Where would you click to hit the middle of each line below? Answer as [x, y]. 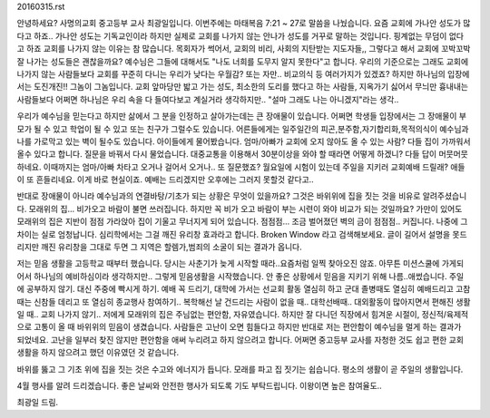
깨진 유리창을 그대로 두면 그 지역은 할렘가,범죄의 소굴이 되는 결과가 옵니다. [172, 247]
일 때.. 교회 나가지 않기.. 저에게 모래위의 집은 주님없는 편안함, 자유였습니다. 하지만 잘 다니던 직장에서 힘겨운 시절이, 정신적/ [232, 314]
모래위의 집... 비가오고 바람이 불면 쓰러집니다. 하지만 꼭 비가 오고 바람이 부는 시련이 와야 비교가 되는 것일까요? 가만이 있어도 [245, 209]
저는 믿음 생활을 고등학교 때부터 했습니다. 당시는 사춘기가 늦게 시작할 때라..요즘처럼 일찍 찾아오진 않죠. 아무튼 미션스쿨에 [228, 264]
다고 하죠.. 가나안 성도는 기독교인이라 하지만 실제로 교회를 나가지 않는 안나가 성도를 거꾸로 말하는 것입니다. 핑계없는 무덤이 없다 [240, 35]
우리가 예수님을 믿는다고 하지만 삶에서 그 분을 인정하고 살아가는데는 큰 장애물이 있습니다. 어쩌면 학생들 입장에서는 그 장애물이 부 [242, 116]
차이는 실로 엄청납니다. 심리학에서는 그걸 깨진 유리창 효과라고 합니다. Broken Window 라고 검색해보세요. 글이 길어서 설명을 [234, 234]
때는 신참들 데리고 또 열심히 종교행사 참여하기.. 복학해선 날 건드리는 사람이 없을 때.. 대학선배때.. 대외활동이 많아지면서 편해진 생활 [244, 301]
